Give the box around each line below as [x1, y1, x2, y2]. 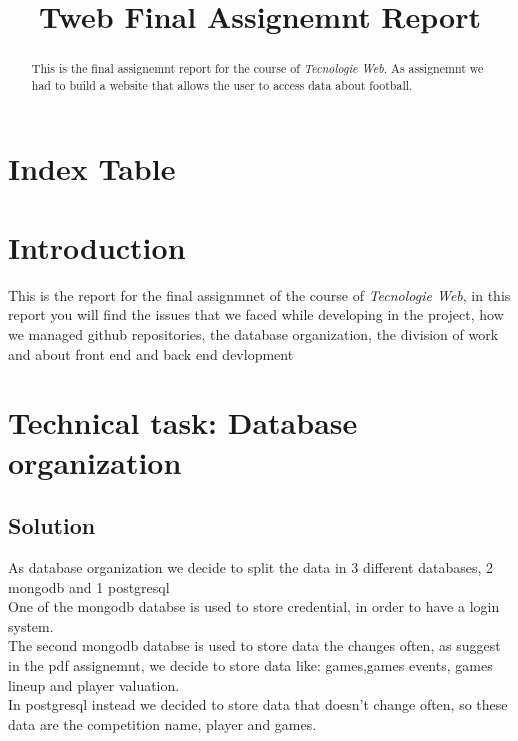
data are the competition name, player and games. [8, 713, 317, 734]
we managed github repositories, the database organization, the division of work [8, 323, 499, 344]
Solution [8, 510, 96, 541]
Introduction [8, 226, 186, 267]
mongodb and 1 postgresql [8, 576, 170, 597]
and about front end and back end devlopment [8, 343, 294, 364]
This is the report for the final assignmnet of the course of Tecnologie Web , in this [8, 284, 511, 305]
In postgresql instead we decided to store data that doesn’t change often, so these [8, 694, 508, 715]
